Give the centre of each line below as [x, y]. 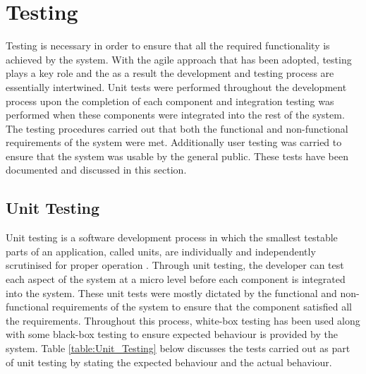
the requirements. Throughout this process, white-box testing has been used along [183, 320]
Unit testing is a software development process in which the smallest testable [172, 237]
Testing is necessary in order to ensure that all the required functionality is [168, 46]
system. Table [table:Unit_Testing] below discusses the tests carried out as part [178, 348]
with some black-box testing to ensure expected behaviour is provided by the [172, 334]
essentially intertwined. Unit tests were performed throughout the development [176, 86]
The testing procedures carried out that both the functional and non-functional [177, 128]
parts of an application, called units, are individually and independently [161, 251]
